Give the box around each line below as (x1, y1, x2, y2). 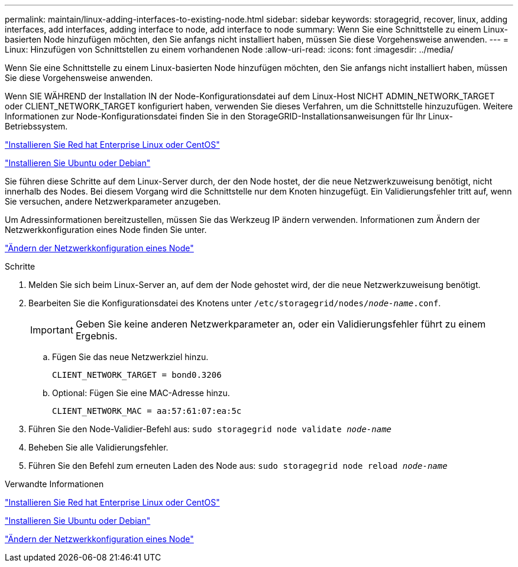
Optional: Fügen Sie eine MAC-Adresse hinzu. (52, 388, 230, 398)
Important (30, 324, 73, 336)
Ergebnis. (75, 330, 118, 342)
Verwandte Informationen (5, 479, 104, 489)
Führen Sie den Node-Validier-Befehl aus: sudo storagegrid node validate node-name (28, 424, 391, 434)
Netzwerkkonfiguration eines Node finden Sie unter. (5, 225, 207, 235)
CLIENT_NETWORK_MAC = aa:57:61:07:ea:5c (52, 406, 242, 416)
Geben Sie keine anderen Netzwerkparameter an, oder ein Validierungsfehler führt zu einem (75, 318, 486, 330)
